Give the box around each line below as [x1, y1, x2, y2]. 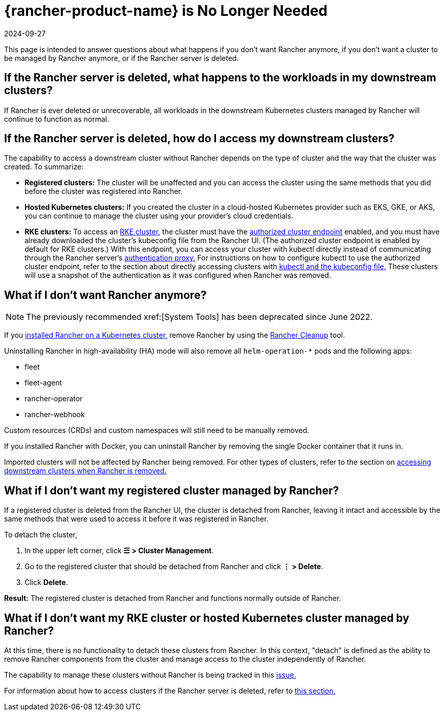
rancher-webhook [25, 410, 85, 419]
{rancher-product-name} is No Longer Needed [4, 2, 328, 19]
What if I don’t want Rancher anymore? [4, 288, 207, 301]
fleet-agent [25, 378, 62, 387]
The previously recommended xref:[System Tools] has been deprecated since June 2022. [26, 312, 373, 322]
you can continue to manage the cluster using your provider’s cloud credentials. [25, 211, 294, 221]
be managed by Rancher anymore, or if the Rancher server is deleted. [4, 53, 239, 62]
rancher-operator [25, 394, 83, 403]
